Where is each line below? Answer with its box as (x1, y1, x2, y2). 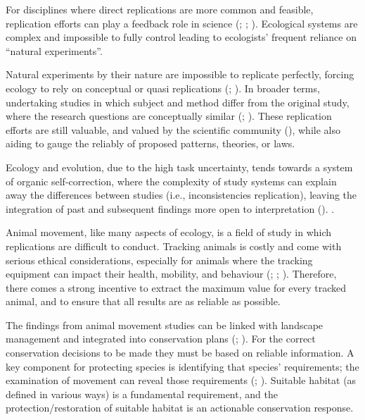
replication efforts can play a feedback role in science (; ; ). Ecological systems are (6, 16, 358, 30)
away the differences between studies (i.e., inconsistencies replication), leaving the (6, 187, 357, 202)
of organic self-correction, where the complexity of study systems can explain (6, 173, 337, 188)
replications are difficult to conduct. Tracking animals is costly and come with (6, 238, 342, 253)
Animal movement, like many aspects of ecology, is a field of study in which (6, 225, 332, 240)
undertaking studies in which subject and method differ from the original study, (6, 94, 350, 109)
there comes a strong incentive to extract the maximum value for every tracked (6, 280, 347, 295)
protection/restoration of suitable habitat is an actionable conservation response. (6, 400, 354, 415)
